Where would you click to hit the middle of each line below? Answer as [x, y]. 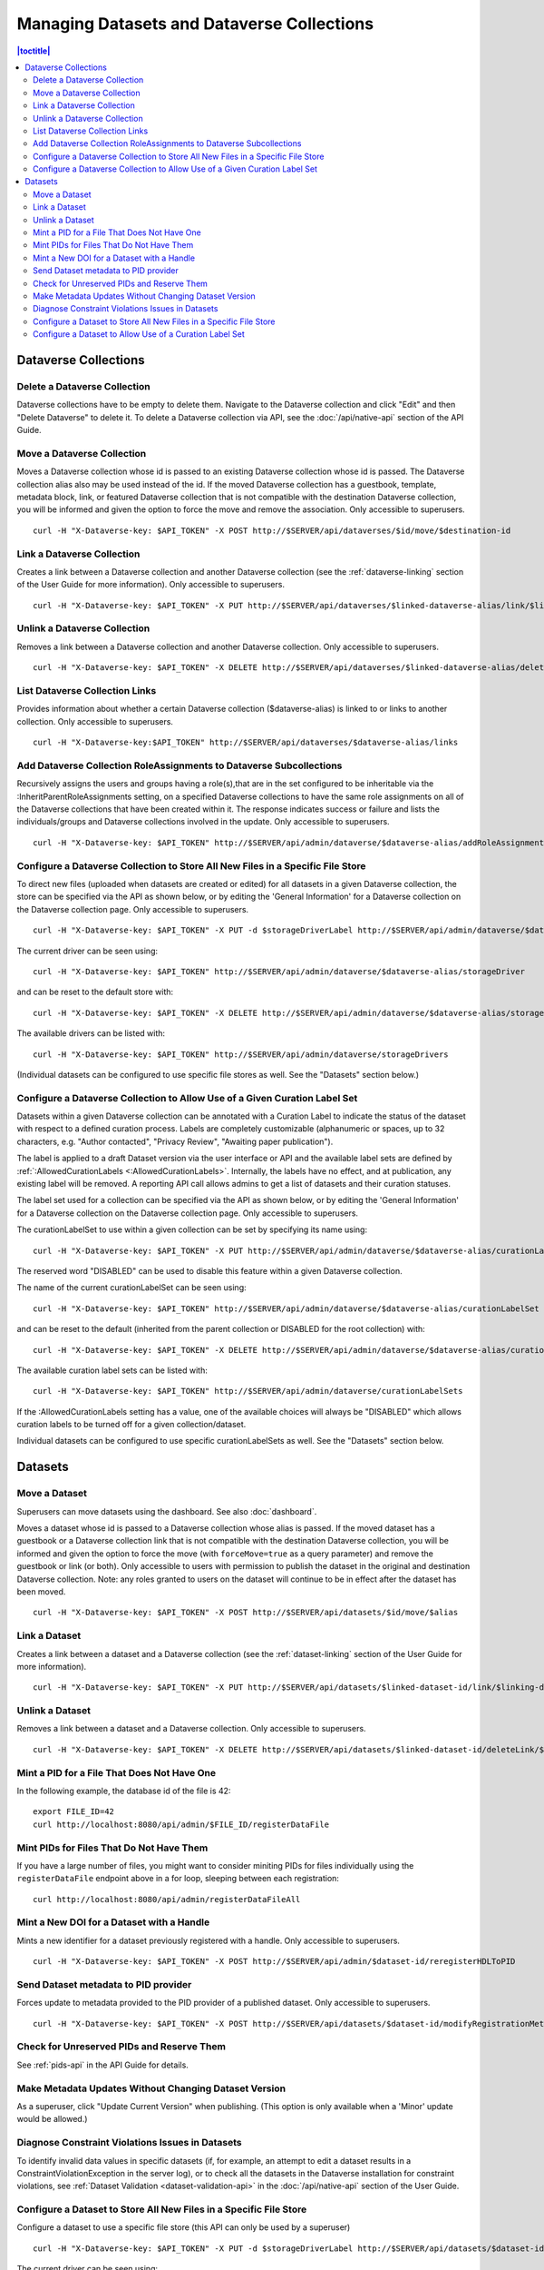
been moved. [41, 1591]
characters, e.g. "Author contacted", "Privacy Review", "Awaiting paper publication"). [175, 1141]
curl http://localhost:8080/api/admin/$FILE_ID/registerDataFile [181, 1824]
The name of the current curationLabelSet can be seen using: [131, 1288]
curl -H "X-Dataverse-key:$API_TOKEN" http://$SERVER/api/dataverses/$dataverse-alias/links [246, 743]
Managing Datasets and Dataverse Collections [195, 24]
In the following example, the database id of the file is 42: [124, 1791]
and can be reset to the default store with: [95, 992]
